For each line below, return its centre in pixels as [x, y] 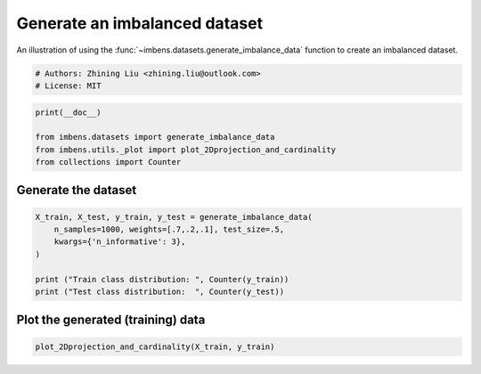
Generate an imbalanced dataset [139, 23]
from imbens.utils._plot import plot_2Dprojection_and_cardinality [186, 150]
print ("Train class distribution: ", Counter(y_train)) [162, 279]
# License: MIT [68, 85]
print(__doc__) [68, 112]
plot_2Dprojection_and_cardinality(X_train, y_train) [155, 346]
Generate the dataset [77, 190]
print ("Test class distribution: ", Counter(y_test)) [160, 292]
